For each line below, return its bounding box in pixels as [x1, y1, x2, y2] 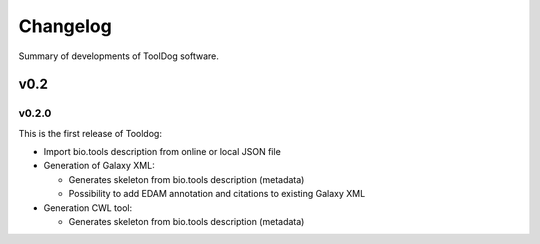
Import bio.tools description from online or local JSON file [43, 146, 282, 158]
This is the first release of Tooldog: [18, 127, 162, 139]
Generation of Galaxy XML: [43, 160, 155, 172]
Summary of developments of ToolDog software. [18, 50, 219, 62]
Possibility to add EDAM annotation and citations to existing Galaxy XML [68, 188, 366, 200]
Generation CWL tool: [43, 201, 133, 214]
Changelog [18, 15, 112, 37]
